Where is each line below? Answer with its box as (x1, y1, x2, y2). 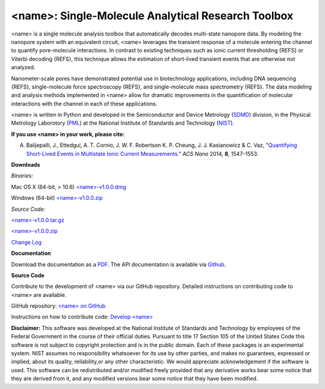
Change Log (11, 238, 42, 246)
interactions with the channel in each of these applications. (11, 100, 158, 107)
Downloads (11, 161, 40, 169)
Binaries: (11, 172, 33, 179)
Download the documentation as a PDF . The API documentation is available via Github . (11, 261, 226, 268)
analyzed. (11, 64, 36, 71)
